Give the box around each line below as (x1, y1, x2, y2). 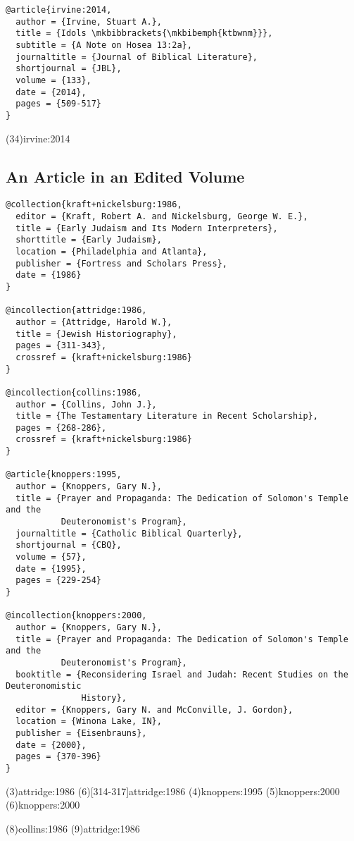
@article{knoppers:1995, (6, 469, 122, 480)
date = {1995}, (15, 563, 87, 574)
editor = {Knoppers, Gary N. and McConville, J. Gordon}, (15, 704, 293, 715)
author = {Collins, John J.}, (15, 399, 157, 410)
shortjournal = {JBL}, (15, 63, 122, 74)
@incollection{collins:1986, (6, 387, 142, 398)
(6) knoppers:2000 (6, 797, 80, 812)
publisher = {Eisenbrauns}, (15, 728, 147, 738)
